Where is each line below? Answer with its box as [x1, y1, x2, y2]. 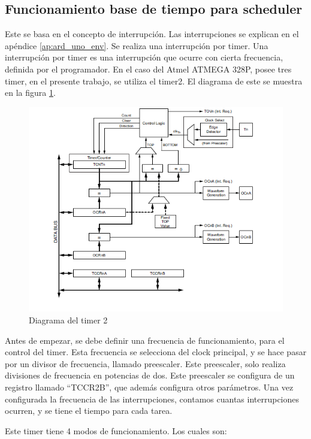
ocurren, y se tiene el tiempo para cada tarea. [5, 404, 173, 417]
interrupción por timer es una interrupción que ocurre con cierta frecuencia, [5, 51, 283, 63]
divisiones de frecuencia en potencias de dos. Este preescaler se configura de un [5, 369, 295, 382]
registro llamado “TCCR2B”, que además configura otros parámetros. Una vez [5, 381, 294, 393]
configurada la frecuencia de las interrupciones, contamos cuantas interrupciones [5, 392, 300, 405]
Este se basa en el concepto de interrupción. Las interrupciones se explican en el [5, 28, 299, 40]
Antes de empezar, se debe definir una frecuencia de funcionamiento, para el [5, 334, 285, 346]
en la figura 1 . [5, 86, 56, 99]
